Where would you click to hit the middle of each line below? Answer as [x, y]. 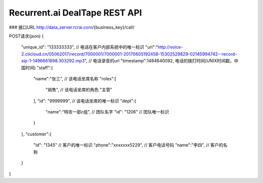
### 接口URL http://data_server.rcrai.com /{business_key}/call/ [72, 27]
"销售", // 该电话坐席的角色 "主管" [79, 90]
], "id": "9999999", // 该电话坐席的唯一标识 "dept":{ [85, 101]
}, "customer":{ [36, 134]
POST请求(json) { [26, 36]
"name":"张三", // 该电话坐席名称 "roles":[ [75, 78]
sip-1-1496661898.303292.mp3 [53, 61]
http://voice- [170, 47]
